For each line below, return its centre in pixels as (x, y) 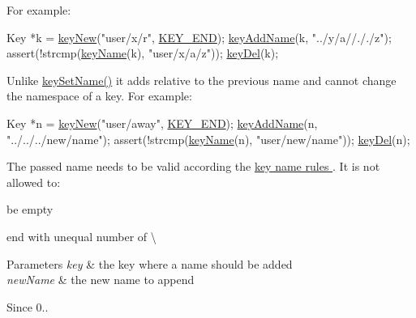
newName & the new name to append (101, 280)
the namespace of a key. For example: (99, 96)
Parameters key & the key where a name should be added (150, 263)
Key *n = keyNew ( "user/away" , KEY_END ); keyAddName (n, (162, 123)
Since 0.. (28, 306)
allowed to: (34, 182)
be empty (30, 209)
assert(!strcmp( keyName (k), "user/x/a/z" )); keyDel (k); (143, 53)
